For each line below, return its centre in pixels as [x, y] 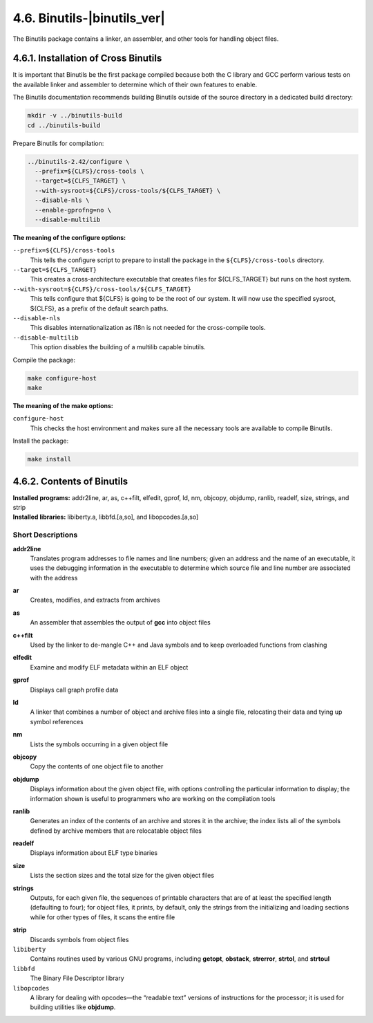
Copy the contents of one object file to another [97, 766]
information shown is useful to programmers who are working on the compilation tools [153, 798]
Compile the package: [44, 360]
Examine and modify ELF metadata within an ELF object [109, 667]
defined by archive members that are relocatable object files [116, 831]
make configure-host [62, 378]
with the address [54, 578]
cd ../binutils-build [64, 125]
